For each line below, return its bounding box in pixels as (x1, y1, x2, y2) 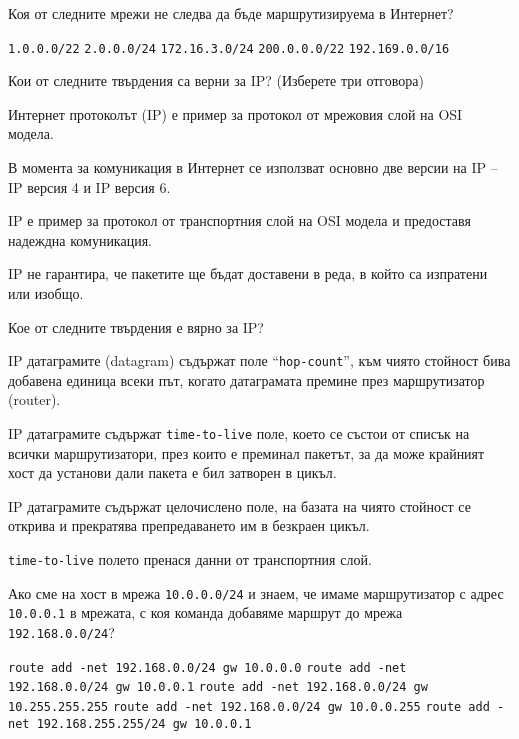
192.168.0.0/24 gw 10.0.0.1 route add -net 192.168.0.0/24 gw (8, 680, 428, 695)
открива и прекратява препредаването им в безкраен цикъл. (8, 515, 370, 536)
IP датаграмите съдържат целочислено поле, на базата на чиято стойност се (8, 495, 471, 516)
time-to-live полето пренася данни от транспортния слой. (8, 549, 372, 570)
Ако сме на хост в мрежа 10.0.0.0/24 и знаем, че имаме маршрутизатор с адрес (8, 582, 504, 603)
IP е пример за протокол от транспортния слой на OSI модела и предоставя (8, 210, 471, 231)
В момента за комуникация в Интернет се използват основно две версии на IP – (8, 157, 498, 178)
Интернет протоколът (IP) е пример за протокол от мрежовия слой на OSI (8, 103, 463, 124)
